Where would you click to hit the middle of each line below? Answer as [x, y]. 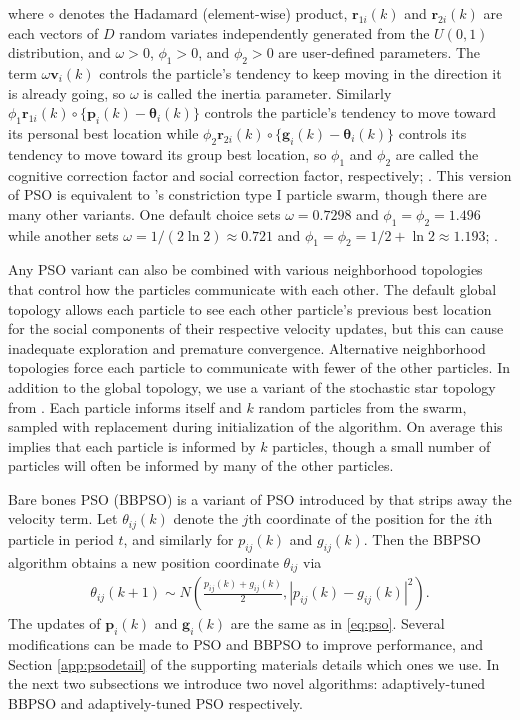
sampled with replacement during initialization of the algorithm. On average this [255, 426]
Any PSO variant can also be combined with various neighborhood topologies [245, 269]
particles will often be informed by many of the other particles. [201, 465]
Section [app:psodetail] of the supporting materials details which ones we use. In [254, 663]
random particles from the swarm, [362, 406]
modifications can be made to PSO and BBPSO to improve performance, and [246, 644]
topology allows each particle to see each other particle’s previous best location [250, 308]
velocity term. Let [63, 518]
